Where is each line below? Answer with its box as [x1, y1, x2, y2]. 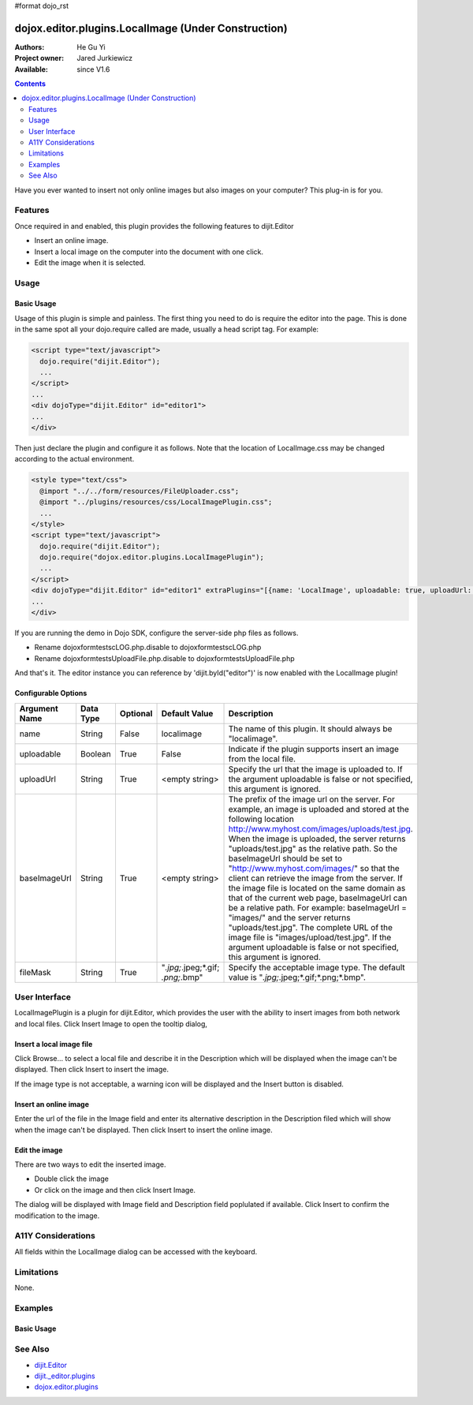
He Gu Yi [76, 42, 106, 51]
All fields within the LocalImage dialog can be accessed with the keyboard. [14, 1246, 258, 1256]
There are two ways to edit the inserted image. [14, 1160, 166, 1169]
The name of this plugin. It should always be [228, 723, 393, 734]
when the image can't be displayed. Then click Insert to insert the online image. [14, 1125, 273, 1134]
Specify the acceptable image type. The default [228, 962, 405, 973]
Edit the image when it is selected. [34, 257, 146, 267]
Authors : [14, 42, 45, 51]
